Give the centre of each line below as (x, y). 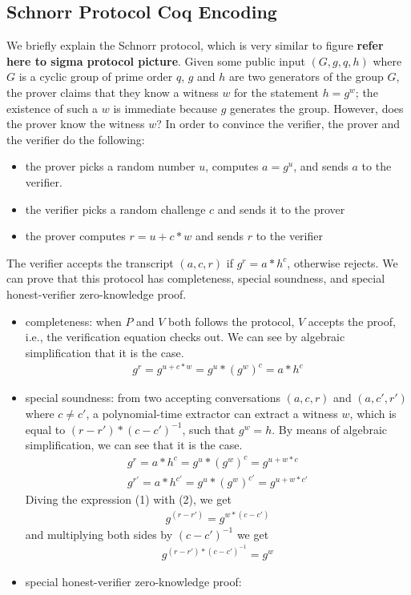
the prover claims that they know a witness (113, 92)
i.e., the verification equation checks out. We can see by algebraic (185, 337)
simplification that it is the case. (105, 352)
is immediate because (165, 108)
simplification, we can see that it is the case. (134, 445)
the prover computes (75, 236)
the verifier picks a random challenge (115, 209)
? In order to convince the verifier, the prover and (278, 124)
